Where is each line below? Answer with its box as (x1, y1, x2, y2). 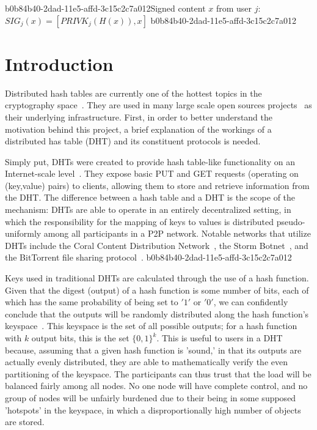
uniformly (5, 227, 42, 240)
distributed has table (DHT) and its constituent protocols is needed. (5, 135, 261, 147)
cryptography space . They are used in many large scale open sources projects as (5, 98, 312, 111)
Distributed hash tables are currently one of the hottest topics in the (5, 86, 262, 99)
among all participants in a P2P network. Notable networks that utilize (43, 227, 311, 240)
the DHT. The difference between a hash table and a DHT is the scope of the (5, 191, 296, 204)
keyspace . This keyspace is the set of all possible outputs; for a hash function (5, 319, 297, 332)
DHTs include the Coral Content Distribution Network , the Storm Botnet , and (5, 239, 308, 251)
